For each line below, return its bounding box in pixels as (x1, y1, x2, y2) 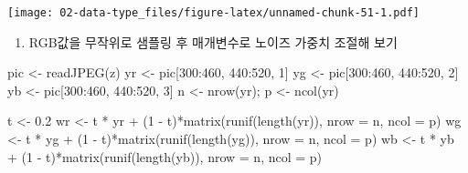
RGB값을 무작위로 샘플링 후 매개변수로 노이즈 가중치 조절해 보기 (28, 32, 398, 51)
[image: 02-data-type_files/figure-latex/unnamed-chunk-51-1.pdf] (7, 6, 420, 19)
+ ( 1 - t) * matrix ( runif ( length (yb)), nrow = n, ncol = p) (7, 147, 323, 166)
